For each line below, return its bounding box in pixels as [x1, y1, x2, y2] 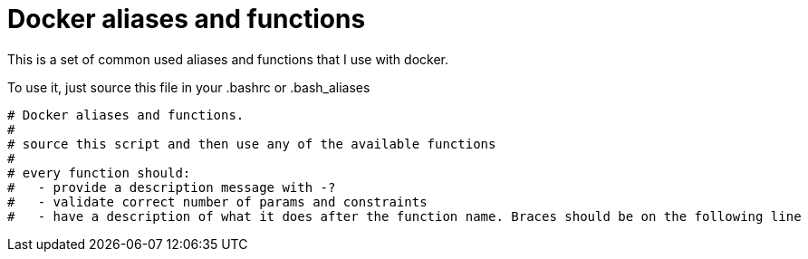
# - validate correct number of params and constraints [7, 194, 428, 209]
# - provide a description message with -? [7, 179, 336, 195]
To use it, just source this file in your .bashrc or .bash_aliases [7, 79, 370, 95]
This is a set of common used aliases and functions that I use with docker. [7, 51, 448, 67]
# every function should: [7, 165, 191, 180]
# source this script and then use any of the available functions [7, 136, 496, 151]
